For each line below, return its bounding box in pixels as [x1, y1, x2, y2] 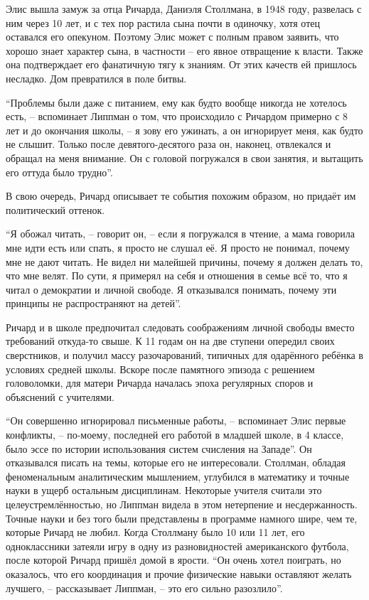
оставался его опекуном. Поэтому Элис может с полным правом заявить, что [6, 29, 339, 44]
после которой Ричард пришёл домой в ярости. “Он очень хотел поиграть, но [6, 552, 341, 567]
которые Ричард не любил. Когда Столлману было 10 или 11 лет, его [6, 525, 305, 540]
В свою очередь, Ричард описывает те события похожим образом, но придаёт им [6, 188, 356, 203]
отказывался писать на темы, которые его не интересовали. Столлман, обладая [6, 455, 346, 470]
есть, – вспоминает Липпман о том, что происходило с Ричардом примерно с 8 [6, 109, 348, 124]
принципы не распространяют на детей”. [6, 296, 181, 311]
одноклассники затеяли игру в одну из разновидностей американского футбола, [6, 538, 349, 553]
